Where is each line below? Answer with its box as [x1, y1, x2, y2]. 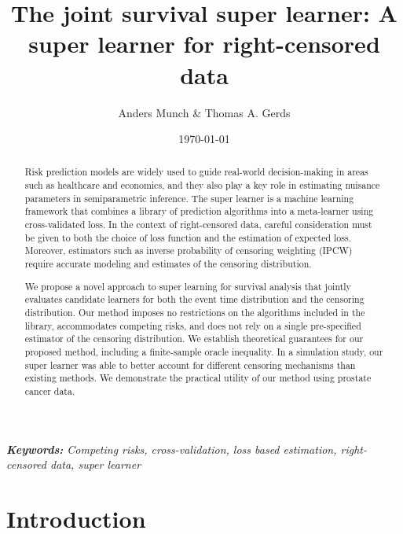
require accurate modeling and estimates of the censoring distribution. [24, 257, 312, 271]
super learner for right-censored [28, 28, 380, 60]
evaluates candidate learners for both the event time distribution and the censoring [24, 293, 365, 306]
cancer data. [24, 384, 75, 397]
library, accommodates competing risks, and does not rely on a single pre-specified [24, 319, 361, 332]
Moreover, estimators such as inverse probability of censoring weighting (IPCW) [24, 244, 353, 257]
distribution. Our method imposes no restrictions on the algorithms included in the [24, 305, 365, 319]
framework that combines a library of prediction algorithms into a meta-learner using [24, 204, 374, 218]
